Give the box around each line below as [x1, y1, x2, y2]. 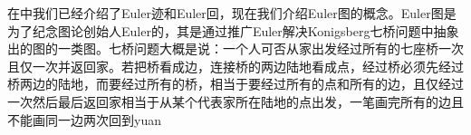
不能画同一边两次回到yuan [7, 110, 161, 129]
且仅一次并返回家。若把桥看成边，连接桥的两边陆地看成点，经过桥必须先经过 [7, 56, 464, 75]
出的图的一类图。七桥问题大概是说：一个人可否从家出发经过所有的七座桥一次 [7, 39, 464, 58]
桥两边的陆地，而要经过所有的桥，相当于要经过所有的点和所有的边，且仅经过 [7, 74, 464, 93]
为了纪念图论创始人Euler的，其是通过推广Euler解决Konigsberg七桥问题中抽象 [7, 21, 459, 40]
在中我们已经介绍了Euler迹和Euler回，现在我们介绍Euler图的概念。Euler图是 [7, 4, 457, 22]
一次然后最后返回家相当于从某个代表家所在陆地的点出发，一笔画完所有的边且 [7, 92, 464, 111]
